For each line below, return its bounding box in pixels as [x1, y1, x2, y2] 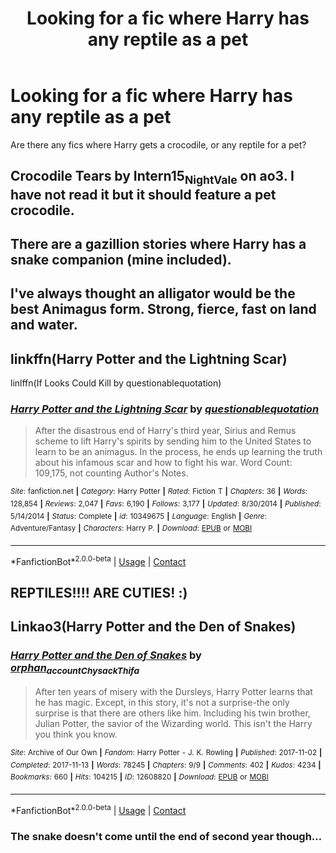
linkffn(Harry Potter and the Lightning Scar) [10, 350, 288, 367]
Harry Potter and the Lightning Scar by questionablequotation [10, 402, 320, 416]
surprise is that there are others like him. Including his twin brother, [34, 707, 311, 719]
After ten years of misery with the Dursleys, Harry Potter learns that [34, 686, 313, 698]
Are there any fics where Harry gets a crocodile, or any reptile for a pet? [10, 138, 307, 151]
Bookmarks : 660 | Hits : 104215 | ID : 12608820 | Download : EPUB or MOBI [10, 772, 269, 782]
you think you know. [34, 728, 118, 741]
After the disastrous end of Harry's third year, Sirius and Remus [34, 425, 297, 437]
